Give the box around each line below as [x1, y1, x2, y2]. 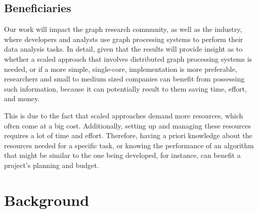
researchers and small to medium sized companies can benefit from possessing [4, 73, 245, 84]
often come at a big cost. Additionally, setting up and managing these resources [4, 120, 251, 131]
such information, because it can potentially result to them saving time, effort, [4, 83, 247, 94]
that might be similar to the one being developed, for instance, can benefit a [4, 150, 241, 160]
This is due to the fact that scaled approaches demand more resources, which [4, 110, 243, 120]
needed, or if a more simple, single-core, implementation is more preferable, [4, 63, 237, 74]
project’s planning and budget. [4, 159, 99, 170]
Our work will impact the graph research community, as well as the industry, [4, 24, 242, 34]
